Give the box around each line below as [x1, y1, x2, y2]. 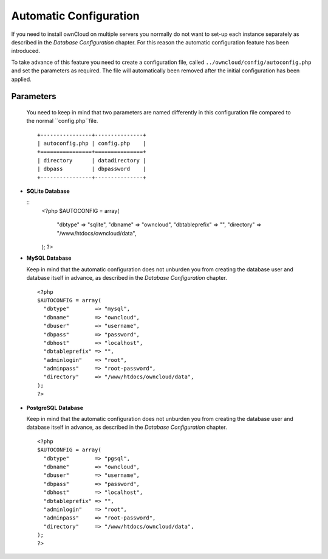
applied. [11, 75, 32, 83]
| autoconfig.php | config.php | [37, 140, 146, 147]
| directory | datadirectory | [37, 157, 146, 164]
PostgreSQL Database [26, 404, 84, 411]
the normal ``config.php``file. [26, 117, 98, 125]
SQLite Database [26, 187, 70, 195]
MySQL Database [26, 254, 72, 262]
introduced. [11, 47, 41, 55]
